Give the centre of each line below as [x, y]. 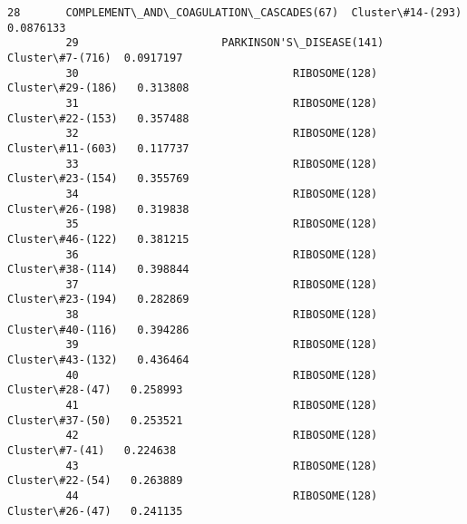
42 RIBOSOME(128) [222, 436]
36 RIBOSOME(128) [222, 254]
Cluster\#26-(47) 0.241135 [95, 511]
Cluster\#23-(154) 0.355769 [98, 179]
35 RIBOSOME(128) [222, 224]
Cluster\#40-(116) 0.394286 [98, 330]
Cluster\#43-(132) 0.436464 [98, 360]
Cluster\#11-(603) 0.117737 [98, 148]
